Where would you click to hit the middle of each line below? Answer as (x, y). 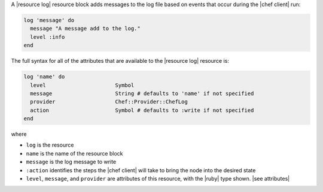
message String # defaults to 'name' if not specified (142, 93)
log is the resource (50, 145)
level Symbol (82, 85)
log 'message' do (49, 20)
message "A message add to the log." (85, 29)
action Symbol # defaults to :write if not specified (142, 110)
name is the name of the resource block (74, 153)
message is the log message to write (71, 162)
